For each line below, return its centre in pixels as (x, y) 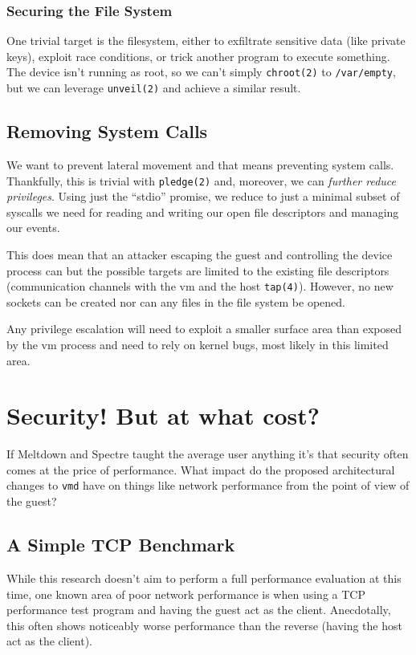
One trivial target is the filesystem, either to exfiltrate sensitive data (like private (206, 41)
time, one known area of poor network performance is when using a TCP (186, 594)
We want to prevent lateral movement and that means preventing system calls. (200, 164)
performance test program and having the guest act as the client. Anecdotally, (199, 610)
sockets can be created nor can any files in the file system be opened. (176, 301)
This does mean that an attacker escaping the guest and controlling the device (200, 254)
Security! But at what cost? (163, 415)
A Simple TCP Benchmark (121, 545)
